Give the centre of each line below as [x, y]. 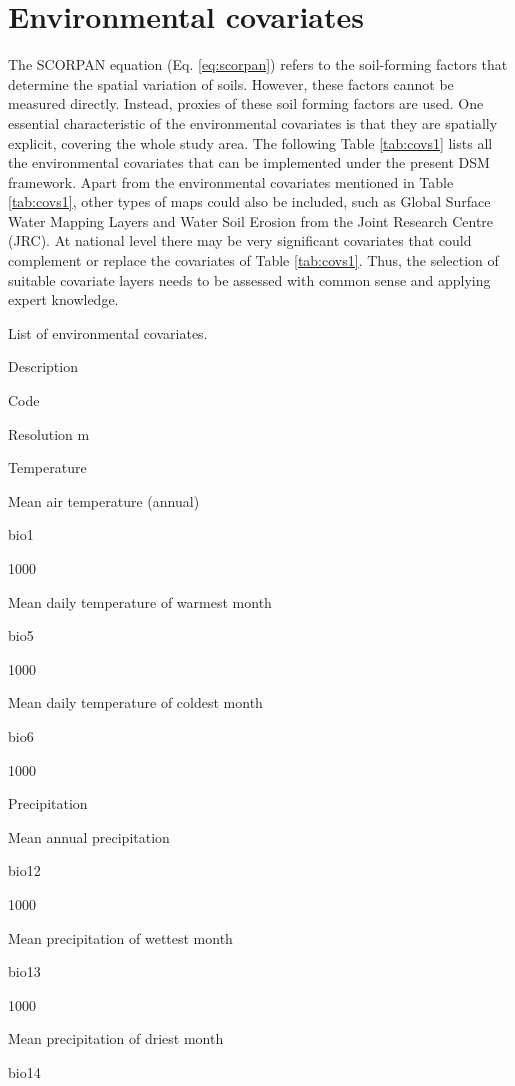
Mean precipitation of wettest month [120, 937]
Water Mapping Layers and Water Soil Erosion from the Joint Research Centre [251, 220]
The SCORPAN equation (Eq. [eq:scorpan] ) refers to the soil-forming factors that [258, 64]
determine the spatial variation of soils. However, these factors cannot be [231, 83]
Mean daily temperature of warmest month [140, 601]
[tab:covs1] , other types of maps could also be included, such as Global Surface [249, 201]
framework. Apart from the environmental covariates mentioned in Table [231, 181]
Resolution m [49, 433]
